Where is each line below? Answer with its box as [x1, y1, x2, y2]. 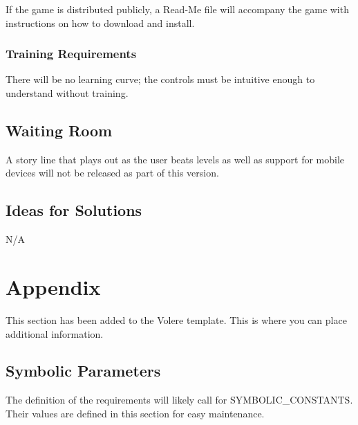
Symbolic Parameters [6, 360, 161, 381]
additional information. [6, 326, 104, 341]
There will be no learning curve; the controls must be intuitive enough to [6, 72, 315, 87]
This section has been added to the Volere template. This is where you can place [6, 312, 347, 327]
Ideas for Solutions [6, 199, 142, 221]
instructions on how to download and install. [6, 15, 195, 30]
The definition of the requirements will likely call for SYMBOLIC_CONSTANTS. [6, 392, 353, 407]
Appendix [6, 272, 101, 300]
